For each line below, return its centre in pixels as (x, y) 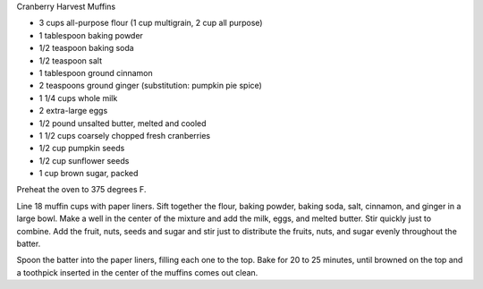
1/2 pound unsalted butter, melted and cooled (123, 123)
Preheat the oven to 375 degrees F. (81, 190)
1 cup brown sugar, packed (89, 174)
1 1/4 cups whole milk (78, 98)
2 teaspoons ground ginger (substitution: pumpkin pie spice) (151, 86)
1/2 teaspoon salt (71, 60)
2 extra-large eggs (73, 111)
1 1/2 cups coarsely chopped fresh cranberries (124, 135)
